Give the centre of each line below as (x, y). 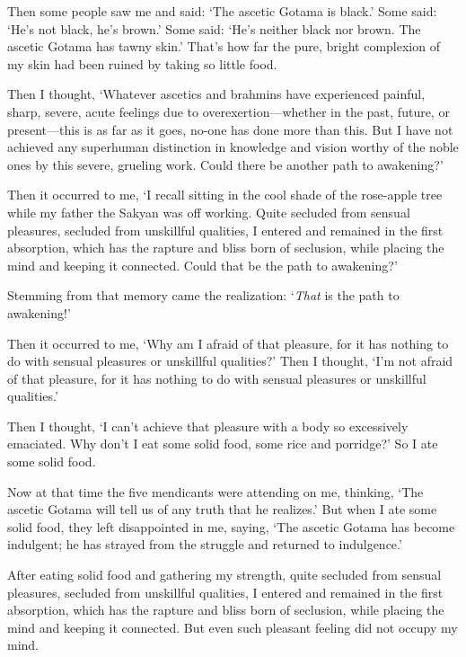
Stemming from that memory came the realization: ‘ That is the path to (203, 295)
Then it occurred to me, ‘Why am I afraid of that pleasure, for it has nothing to (228, 343)
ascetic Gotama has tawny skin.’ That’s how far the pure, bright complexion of (224, 46)
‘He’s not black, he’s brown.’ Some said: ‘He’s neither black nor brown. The (214, 28)
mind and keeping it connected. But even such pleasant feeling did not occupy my (233, 627)
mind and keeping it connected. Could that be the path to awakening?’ (202, 265)
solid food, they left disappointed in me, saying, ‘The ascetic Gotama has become (231, 526)
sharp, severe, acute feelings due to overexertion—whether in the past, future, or (229, 111)
